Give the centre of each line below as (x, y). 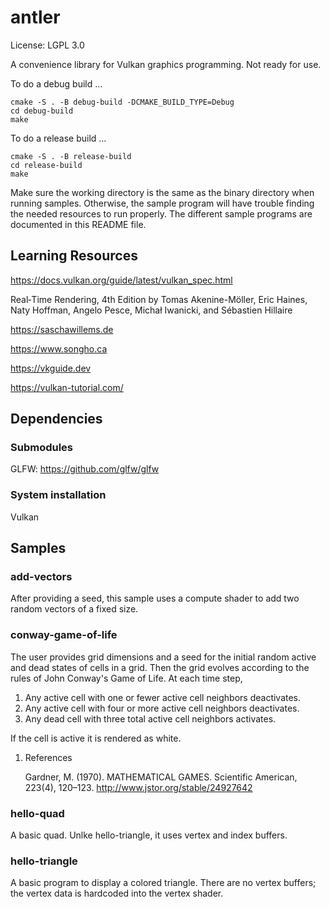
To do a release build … (58, 138)
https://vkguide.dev (51, 368)
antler (35, 17)
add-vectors (41, 577)
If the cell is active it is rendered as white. (96, 738)
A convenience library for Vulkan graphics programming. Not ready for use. (166, 64)
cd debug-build (42, 111)
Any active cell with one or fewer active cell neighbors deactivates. (163, 697)
